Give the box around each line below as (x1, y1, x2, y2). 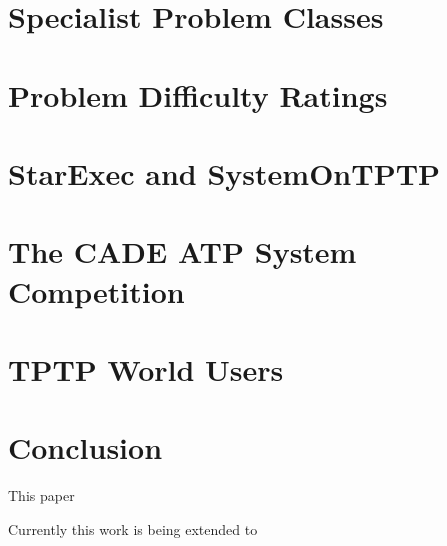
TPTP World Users (8, 348, 284, 389)
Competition (8, 270, 185, 311)
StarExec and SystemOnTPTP (8, 152, 441, 193)
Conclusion (8, 427, 163, 468)
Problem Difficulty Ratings (8, 74, 388, 115)
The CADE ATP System (8, 231, 357, 272)
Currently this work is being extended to (8, 518, 258, 539)
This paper (8, 485, 75, 506)
